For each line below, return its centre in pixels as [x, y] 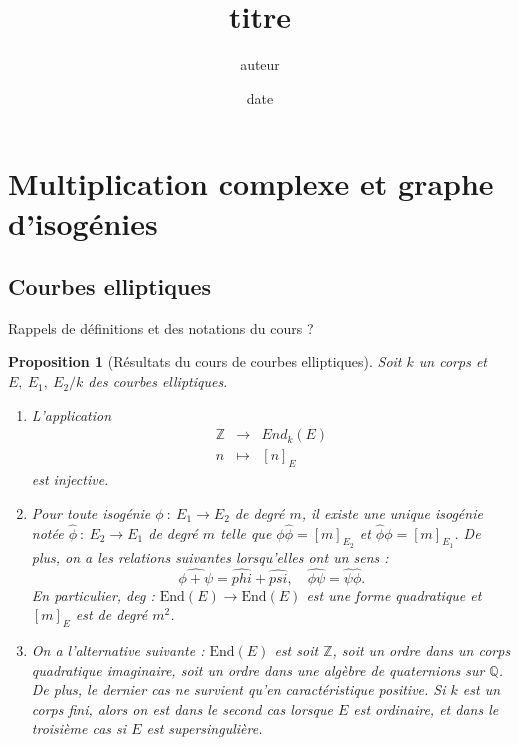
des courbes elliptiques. [158, 381]
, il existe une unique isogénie [392, 512]
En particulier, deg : [93, 594]
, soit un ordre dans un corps [421, 649]
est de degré [111, 614]
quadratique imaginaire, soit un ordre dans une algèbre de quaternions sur [258, 669]
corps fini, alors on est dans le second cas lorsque [182, 708]
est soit [296, 649]
